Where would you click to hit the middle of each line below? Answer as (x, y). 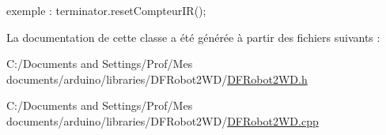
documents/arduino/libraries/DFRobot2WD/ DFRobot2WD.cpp (163, 120)
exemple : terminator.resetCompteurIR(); (106, 10)
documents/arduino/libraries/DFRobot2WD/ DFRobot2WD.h (157, 79)
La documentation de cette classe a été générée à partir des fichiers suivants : (193, 37)
